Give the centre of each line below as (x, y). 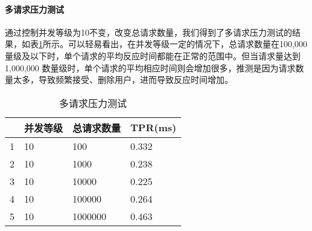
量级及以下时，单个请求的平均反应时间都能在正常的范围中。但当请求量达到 (153, 55)
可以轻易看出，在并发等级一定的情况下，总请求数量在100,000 (187, 44)
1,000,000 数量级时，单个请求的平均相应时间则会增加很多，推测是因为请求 (150, 67)
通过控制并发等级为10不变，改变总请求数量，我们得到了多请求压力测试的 (148, 32)
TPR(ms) (154, 128)
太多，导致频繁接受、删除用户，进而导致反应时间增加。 (123, 80)
